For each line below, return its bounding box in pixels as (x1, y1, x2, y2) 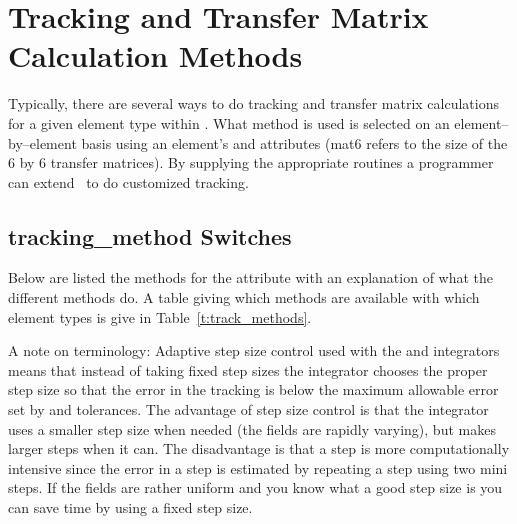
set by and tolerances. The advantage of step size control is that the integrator (8, 399, 489, 420)
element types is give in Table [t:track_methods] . (8, 306, 312, 327)
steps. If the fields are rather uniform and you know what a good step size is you (8, 477, 503, 498)
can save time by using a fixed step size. (8, 497, 253, 518)
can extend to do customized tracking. (8, 171, 249, 192)
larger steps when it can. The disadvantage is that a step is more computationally (8, 438, 510, 459)
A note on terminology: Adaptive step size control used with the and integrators (8, 340, 500, 361)
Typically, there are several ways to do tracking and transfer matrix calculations (8, 93, 499, 114)
